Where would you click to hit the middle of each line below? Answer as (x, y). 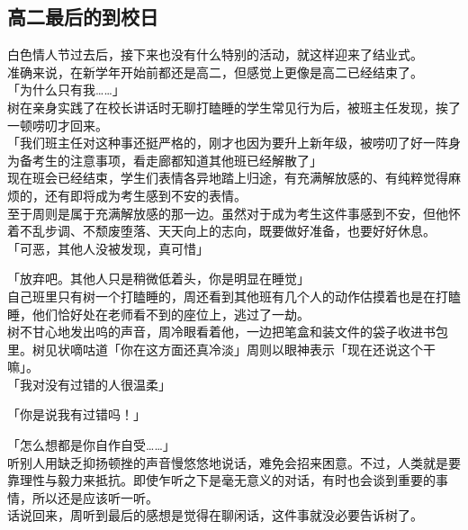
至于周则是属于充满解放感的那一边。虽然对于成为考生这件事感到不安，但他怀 (234, 213)
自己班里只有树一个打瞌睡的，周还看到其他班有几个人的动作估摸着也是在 (221, 296)
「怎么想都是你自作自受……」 (91, 445)
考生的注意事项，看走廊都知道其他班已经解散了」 (177, 160)
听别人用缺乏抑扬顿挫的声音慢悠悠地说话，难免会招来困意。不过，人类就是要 (234, 462)
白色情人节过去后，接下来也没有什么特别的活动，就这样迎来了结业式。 (215, 54)
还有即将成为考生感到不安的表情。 (145, 195)
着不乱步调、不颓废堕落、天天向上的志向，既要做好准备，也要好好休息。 (221, 231)
